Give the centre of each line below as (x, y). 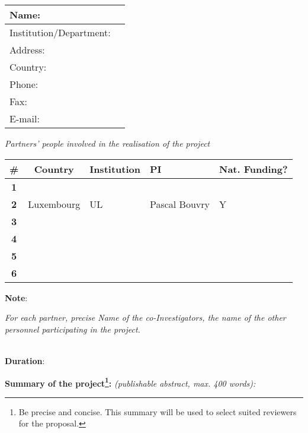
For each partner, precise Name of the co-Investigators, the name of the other (145, 317)
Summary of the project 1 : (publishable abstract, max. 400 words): (130, 382)
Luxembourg (54, 204)
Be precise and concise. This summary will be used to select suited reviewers (158, 411)
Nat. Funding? (253, 169)
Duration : (25, 360)
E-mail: (25, 118)
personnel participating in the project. (73, 329)
